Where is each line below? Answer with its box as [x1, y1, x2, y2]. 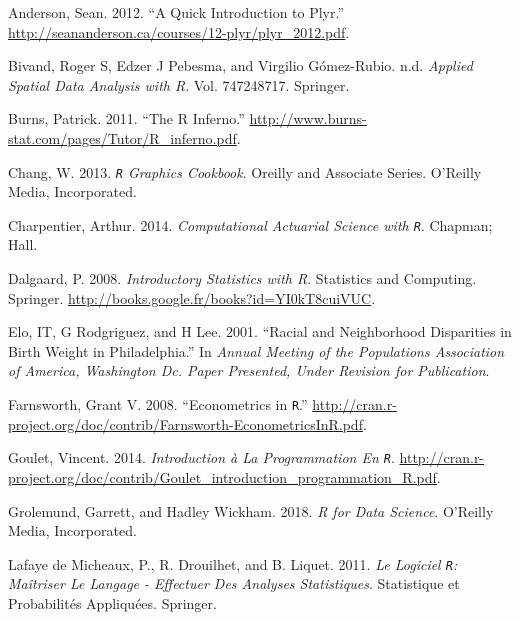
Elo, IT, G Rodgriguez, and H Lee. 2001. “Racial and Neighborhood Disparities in [8, 321, 512, 342]
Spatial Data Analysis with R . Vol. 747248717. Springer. [8, 74, 350, 95]
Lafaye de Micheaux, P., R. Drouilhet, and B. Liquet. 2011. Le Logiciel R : [8, 553, 458, 574]
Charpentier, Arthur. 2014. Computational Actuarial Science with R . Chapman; [8, 214, 493, 235]
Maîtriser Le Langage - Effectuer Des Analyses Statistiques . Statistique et [8, 573, 460, 594]
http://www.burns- [249, 108, 367, 129]
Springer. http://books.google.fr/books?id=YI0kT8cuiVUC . [8, 287, 376, 308]
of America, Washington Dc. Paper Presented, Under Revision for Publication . [8, 360, 490, 381]
